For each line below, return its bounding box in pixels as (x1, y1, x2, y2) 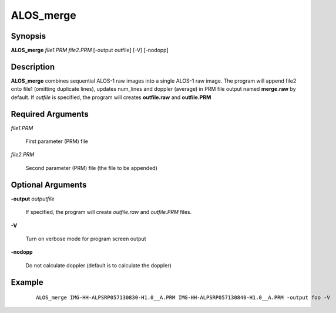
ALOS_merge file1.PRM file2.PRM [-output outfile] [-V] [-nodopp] (11, 47, 169, 54)
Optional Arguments (11, 179, 87, 190)
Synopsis (11, 31, 46, 41)
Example (11, 277, 43, 287)
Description (11, 62, 55, 72)
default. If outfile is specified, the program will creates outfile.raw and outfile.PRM (11, 94, 211, 101)
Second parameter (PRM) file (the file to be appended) (25, 164, 158, 171)
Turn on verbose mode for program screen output (25, 235, 146, 242)
